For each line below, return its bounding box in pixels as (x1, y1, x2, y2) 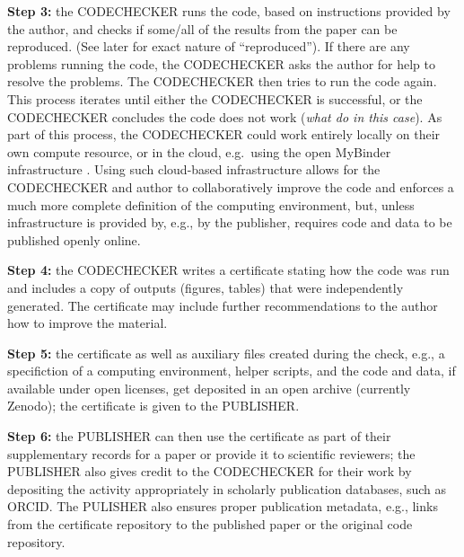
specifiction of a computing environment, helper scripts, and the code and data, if (7, 361, 456, 380)
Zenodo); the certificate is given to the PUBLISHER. (7, 396, 300, 415)
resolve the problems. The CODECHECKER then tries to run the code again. (7, 72, 437, 91)
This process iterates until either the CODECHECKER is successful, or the (7, 89, 423, 108)
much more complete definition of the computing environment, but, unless (7, 195, 415, 214)
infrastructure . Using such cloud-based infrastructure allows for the (7, 160, 381, 179)
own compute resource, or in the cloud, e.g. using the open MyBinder (7, 142, 391, 161)
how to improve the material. (7, 314, 168, 332)
